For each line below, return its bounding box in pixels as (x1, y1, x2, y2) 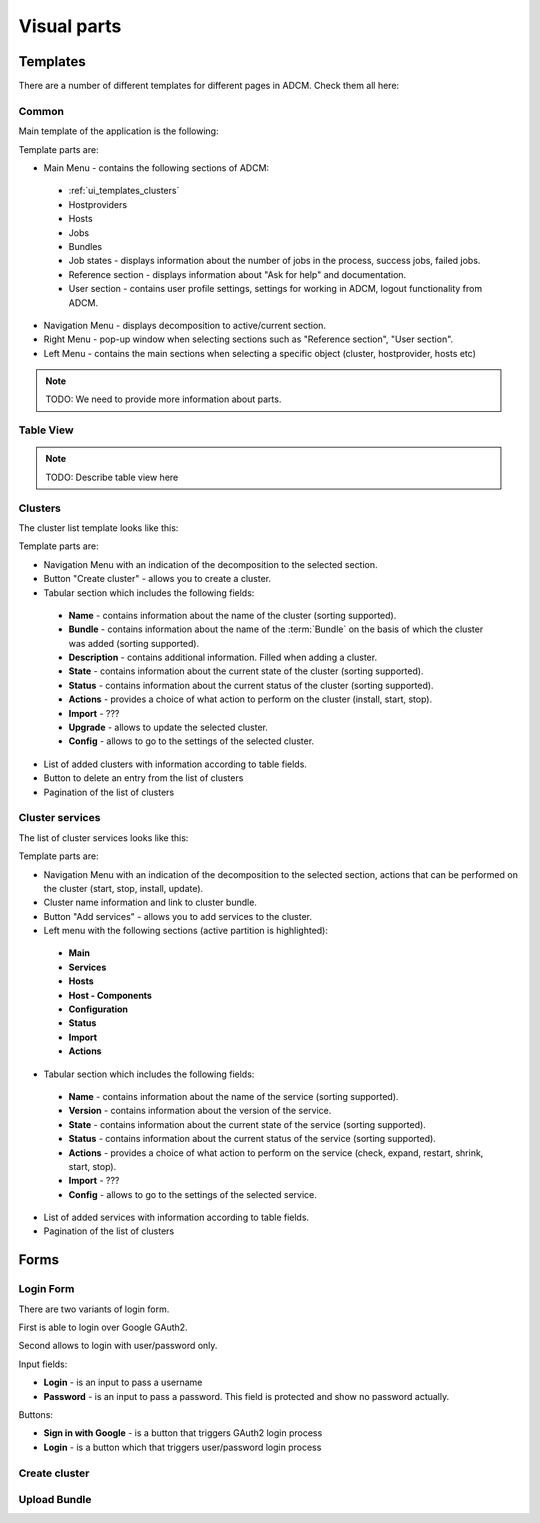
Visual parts (18, 15, 122, 37)
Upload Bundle (18, 1493, 92, 1507)
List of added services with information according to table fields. (43, 1211, 310, 1224)
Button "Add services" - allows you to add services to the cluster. (43, 910, 313, 922)
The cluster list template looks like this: (18, 521, 179, 534)
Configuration (68, 1003, 129, 1015)
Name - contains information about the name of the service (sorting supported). (68, 1090, 399, 1102)
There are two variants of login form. (18, 1303, 170, 1315)
